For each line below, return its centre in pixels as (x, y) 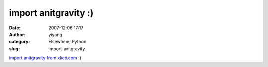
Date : (15, 28)
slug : (14, 48)
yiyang (55, 34)
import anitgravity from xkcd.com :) (45, 58)
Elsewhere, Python (67, 42)
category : (20, 42)
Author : (17, 34)
